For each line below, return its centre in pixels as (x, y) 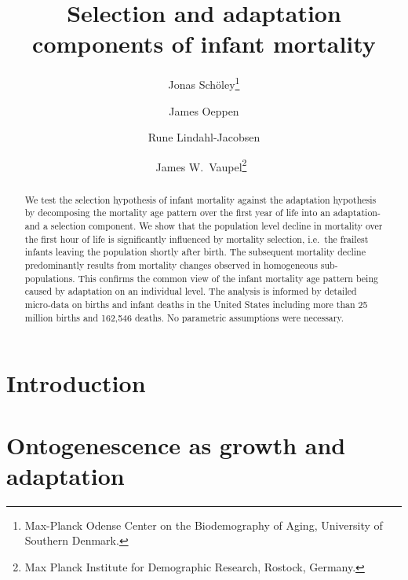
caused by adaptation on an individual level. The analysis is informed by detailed (191, 291)
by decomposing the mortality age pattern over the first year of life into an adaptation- (202, 213)
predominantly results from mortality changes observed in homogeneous (171, 265)
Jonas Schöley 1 (204, 83)
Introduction (76, 383)
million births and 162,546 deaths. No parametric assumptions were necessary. (184, 317)
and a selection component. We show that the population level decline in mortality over (204, 226)
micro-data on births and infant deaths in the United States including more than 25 (196, 305)
